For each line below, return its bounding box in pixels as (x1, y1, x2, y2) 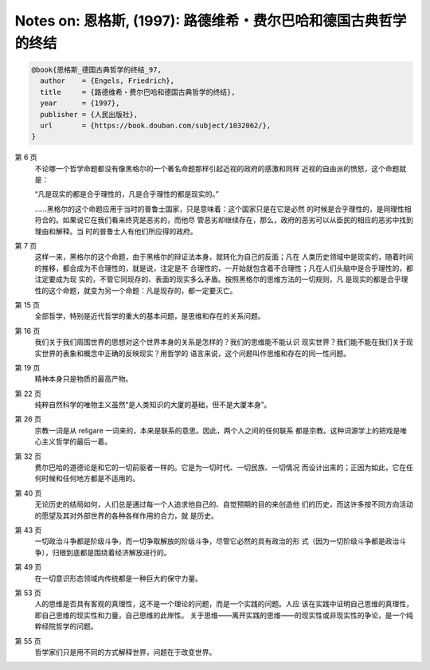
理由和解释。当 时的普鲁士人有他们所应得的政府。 (34, 226, 197, 236)
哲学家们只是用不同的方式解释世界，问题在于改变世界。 (34, 647, 217, 656)
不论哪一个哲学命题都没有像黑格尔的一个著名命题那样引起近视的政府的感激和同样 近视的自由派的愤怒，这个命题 (34, 163, 400, 173)
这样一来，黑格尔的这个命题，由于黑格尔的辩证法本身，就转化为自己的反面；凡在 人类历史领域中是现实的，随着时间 (34, 252, 413, 262)
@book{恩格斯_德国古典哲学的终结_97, (31, 65, 162, 74)
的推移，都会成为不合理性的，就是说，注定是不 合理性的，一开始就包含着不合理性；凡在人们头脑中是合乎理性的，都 (34, 263, 413, 272)
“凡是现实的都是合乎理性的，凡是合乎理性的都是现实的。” (34, 190, 219, 199)
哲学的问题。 (55, 621, 98, 631)
